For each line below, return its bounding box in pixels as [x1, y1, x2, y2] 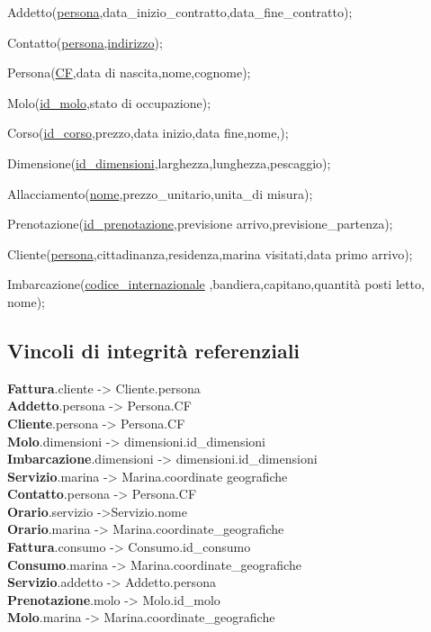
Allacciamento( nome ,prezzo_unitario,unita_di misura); [7, 184, 313, 203]
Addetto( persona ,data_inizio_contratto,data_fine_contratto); [7, 3, 353, 21]
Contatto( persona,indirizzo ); [7, 32, 163, 51]
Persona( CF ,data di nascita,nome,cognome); [7, 63, 251, 82]
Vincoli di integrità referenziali [7, 336, 301, 364]
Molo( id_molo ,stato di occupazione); [7, 93, 211, 112]
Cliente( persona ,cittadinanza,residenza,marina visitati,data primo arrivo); [7, 244, 413, 263]
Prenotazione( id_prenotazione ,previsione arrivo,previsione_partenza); [7, 214, 393, 233]
